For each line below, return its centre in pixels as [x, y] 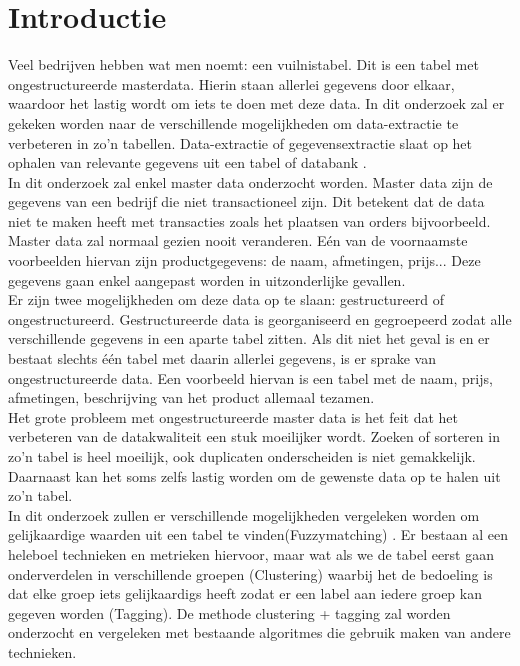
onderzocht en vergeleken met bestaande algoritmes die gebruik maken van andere [259, 632]
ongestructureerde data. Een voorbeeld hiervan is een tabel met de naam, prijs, [250, 377]
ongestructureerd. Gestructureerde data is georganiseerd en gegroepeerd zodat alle [260, 318]
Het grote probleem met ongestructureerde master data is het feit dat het [233, 416]
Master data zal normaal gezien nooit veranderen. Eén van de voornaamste [238, 240]
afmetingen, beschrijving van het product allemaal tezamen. [191, 397]
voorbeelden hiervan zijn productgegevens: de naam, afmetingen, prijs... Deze [244, 260]
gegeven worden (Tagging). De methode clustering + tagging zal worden [229, 612]
